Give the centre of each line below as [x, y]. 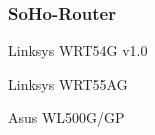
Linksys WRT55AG [68, 83]
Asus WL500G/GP [66, 117]
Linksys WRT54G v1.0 [78, 50]
